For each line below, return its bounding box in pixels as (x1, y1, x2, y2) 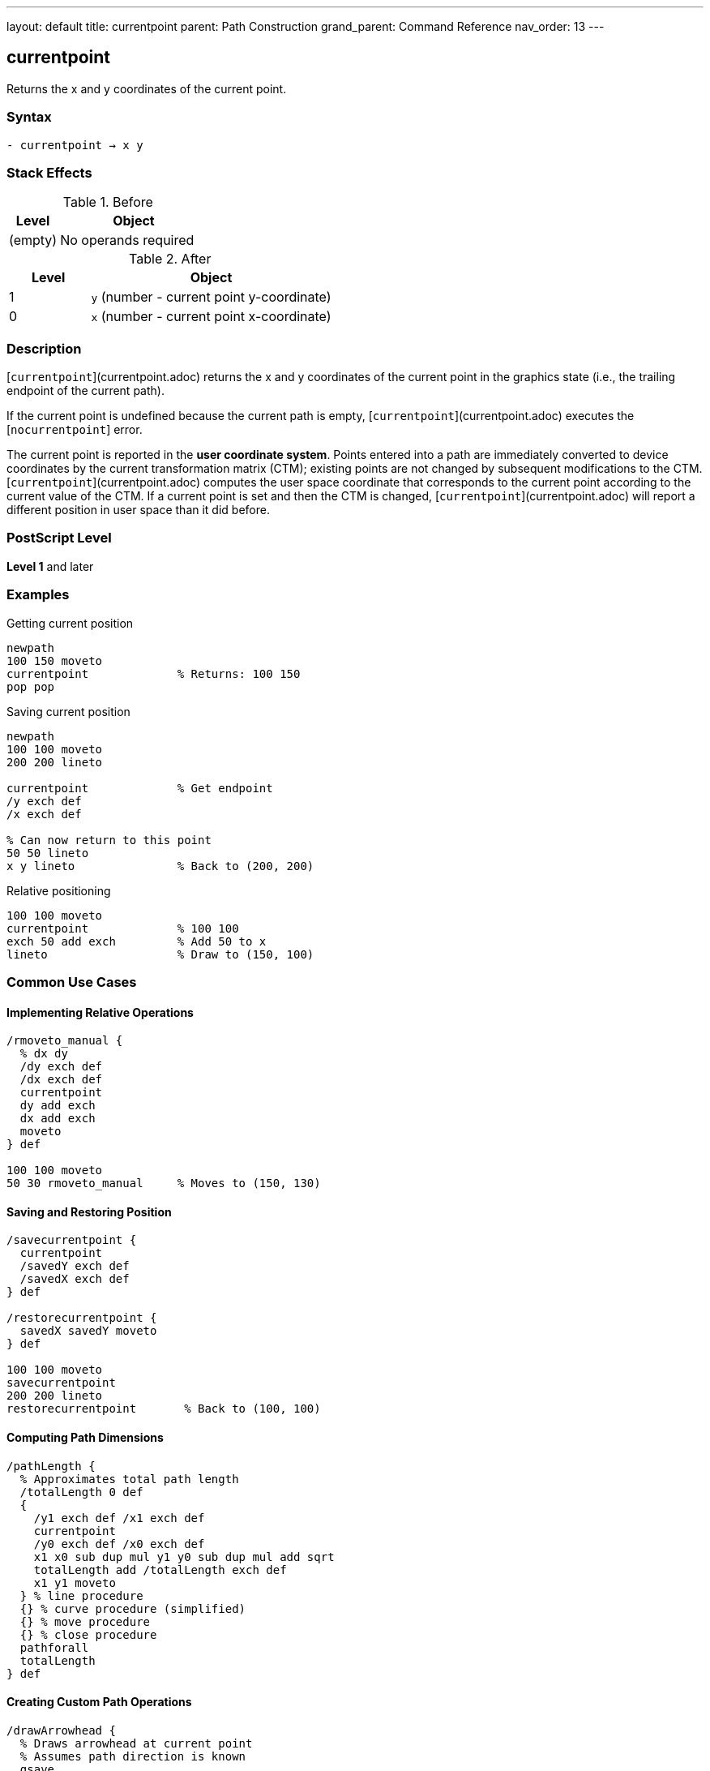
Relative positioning (6, 883, 111, 898)
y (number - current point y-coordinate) (91, 289, 331, 306)
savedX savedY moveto (19, 1324, 157, 1338)
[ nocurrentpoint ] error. (6, 422, 143, 437)
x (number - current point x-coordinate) (91, 308, 331, 325)
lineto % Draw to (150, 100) (6, 947, 314, 961)
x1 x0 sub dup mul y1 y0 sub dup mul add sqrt (33, 1550, 335, 1563)
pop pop (6, 680, 55, 693)
